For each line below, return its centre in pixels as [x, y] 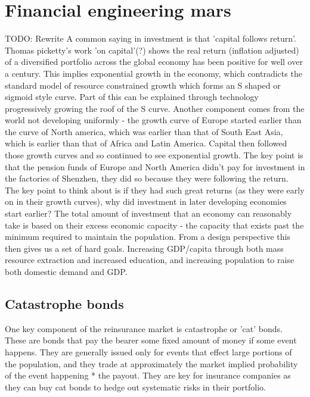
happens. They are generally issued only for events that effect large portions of [148, 351]
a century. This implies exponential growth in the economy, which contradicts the [154, 73]
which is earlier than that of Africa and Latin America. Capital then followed [146, 143]
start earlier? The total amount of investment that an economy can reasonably [148, 213]
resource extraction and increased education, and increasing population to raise [150, 260]
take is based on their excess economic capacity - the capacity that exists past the [154, 225]
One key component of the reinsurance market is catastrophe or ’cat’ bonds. [144, 328]
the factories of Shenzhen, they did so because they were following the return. [147, 178]
